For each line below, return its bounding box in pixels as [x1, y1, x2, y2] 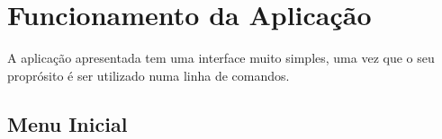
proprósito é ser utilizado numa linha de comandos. [7, 65, 290, 84]
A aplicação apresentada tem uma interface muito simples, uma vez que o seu [7, 48, 435, 67]
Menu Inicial [7, 109, 128, 137]
